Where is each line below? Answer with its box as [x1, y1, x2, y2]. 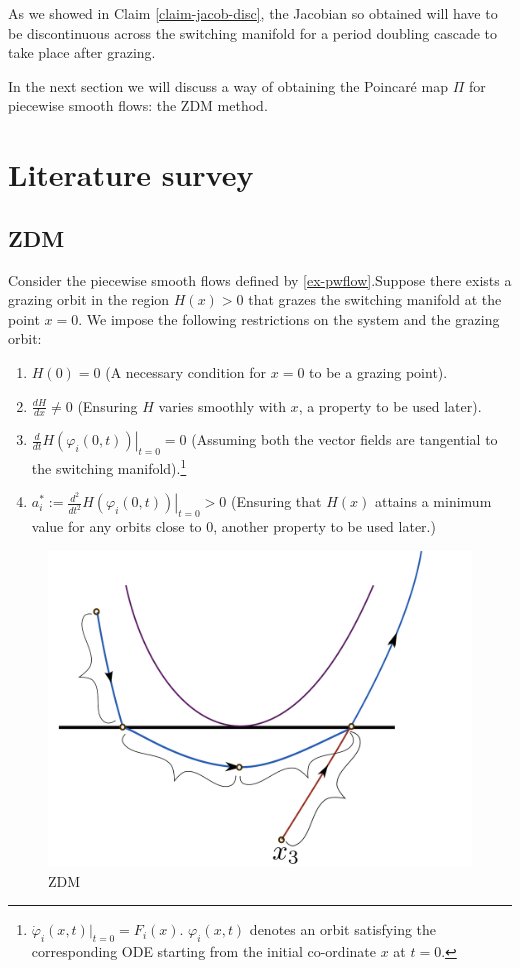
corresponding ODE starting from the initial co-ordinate [31, 941, 376, 962]
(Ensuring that [230, 491, 322, 512]
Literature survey [8, 154, 254, 195]
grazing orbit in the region [8, 289, 170, 310]
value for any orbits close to [31, 516, 202, 537]
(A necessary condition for [105, 361, 267, 382]
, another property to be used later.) [213, 516, 436, 537]
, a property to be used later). [298, 395, 482, 416]
